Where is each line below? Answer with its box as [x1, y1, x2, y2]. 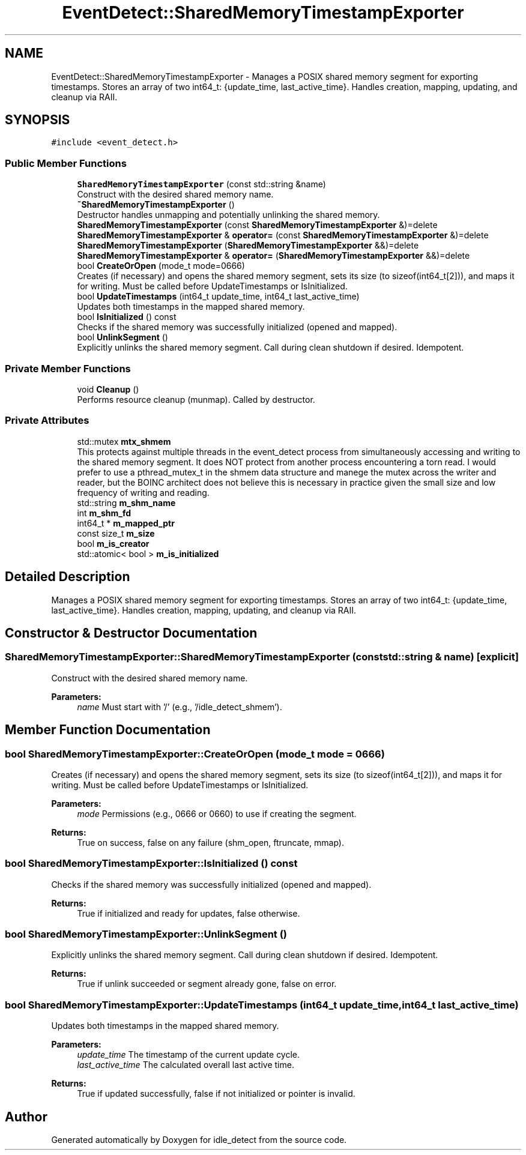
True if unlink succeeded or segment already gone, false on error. [77, 979, 337, 989]
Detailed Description [5, 569, 130, 585]
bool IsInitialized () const [77, 312, 177, 322]
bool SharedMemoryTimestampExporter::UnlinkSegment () [5, 928, 288, 941]
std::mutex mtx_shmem [77, 436, 171, 447]
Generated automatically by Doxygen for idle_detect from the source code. [51, 1135, 347, 1145]
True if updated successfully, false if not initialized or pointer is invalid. [77, 1088, 355, 1099]
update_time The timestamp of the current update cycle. [77, 1049, 300, 1060]
